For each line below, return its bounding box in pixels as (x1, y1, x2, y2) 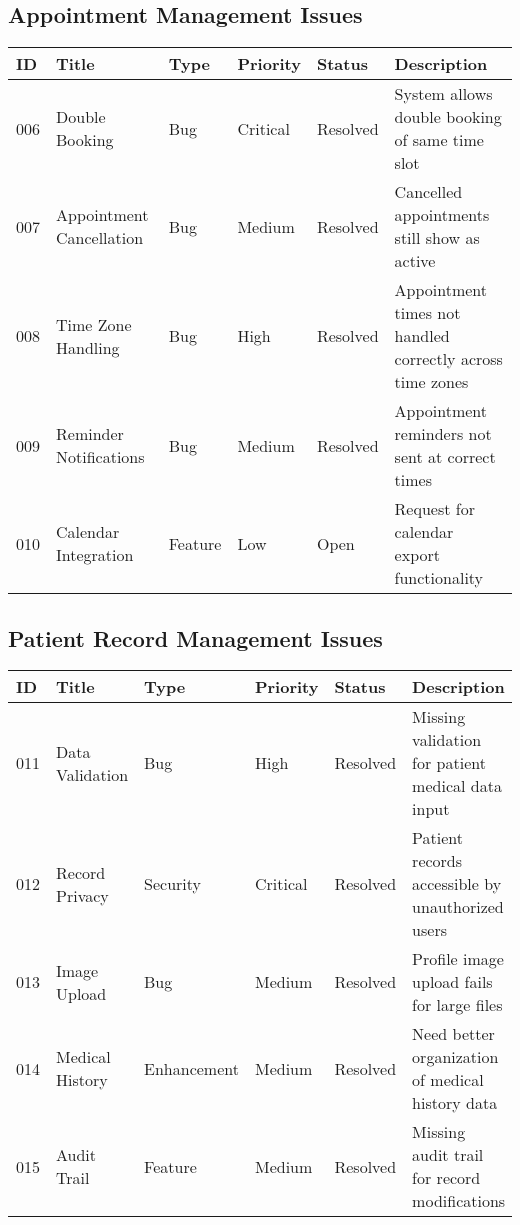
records (412, 849, 463, 873)
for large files (412, 993, 503, 1017)
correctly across (394, 347, 503, 371)
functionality (394, 566, 484, 590)
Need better (412, 1022, 495, 1046)
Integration (56, 543, 134, 567)
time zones (394, 370, 469, 394)
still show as (394, 226, 480, 250)
